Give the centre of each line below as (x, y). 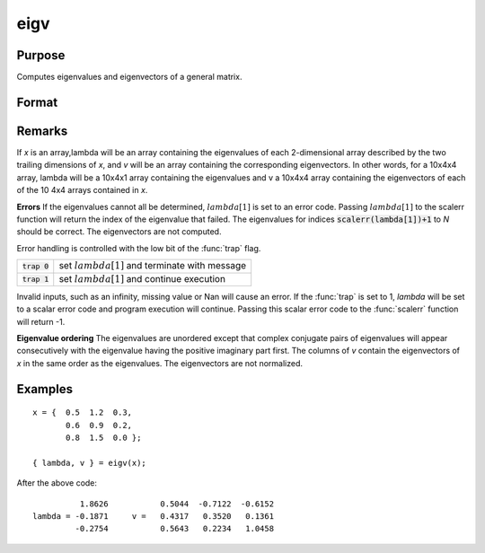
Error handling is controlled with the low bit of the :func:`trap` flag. (139, 248)
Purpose (41, 55)
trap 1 (35, 280)
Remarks (42, 131)
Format (37, 102)
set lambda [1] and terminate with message (153, 266)
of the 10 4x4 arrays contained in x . (82, 190)
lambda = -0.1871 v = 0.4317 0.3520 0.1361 (153, 516)
